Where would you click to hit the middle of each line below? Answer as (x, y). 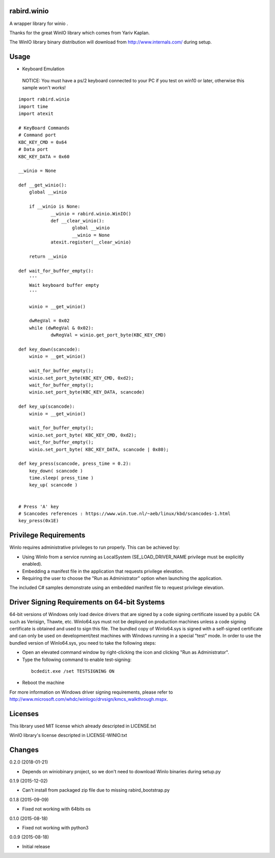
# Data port (33, 150)
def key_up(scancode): (47, 407)
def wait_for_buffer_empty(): (56, 271)
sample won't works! (44, 87)
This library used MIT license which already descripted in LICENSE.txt (83, 726)
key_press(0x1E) (39, 521)
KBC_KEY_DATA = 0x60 (44, 156)
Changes (24, 750)
